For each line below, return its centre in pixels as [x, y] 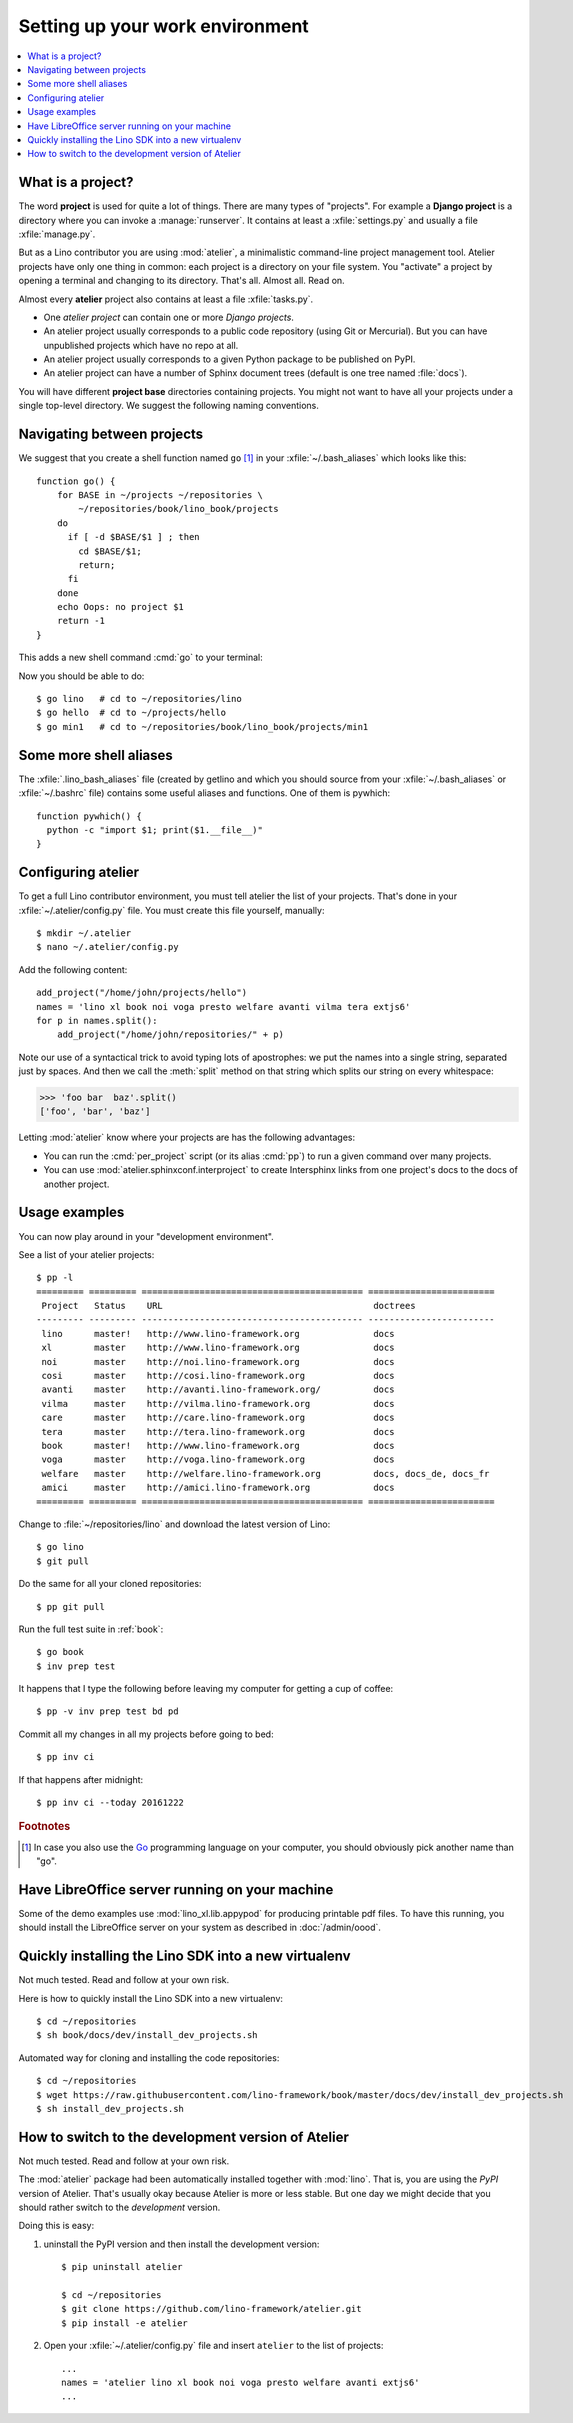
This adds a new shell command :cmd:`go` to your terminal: [141, 657]
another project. [76, 1184]
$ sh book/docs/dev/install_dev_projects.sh [147, 2035]
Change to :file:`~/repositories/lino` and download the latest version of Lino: [174, 1524]
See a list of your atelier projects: [86, 1254]
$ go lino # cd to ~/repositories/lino [139, 699]
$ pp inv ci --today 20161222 [110, 1803]
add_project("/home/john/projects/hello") [142, 993]
